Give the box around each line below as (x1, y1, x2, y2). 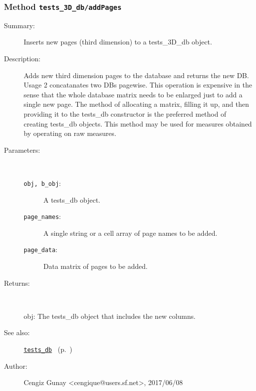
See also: (4, 327, 30, 338)
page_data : (24, 244, 58, 255)
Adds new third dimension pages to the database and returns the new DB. (24, 70, 249, 80)
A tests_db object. (43, 194, 101, 205)
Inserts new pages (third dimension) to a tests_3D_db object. (24, 37, 212, 47)
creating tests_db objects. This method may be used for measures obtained (24, 118, 252, 129)
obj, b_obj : (24, 177, 61, 188)
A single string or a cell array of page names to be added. (43, 227, 218, 238)
